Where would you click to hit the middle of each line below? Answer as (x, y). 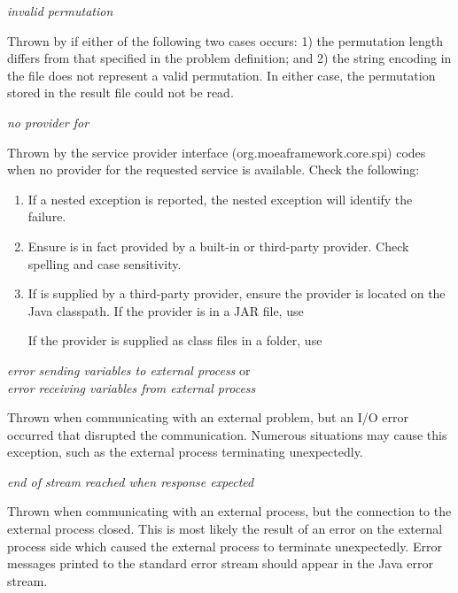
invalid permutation (60, 11)
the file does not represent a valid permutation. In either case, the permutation (221, 75)
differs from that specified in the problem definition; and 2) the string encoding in (229, 58)
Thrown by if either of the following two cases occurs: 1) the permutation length (225, 40)
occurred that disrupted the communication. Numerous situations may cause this (227, 434)
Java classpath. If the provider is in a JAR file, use (166, 310)
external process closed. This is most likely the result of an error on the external (225, 529)
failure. (47, 216)
